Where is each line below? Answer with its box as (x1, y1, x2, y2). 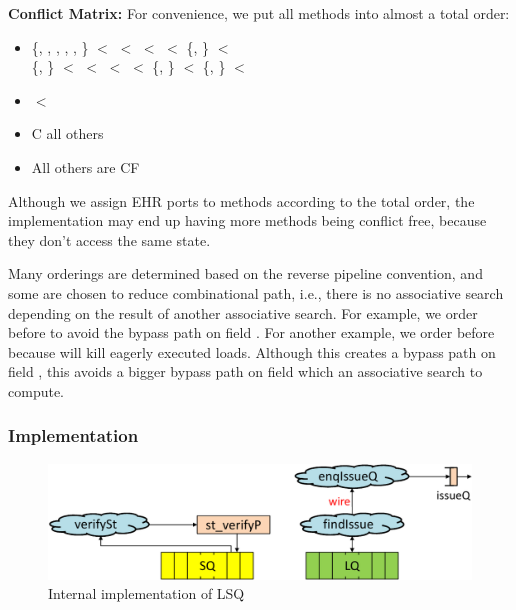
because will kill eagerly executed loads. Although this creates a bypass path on (8, 341, 496, 362)
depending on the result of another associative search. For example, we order (8, 302, 478, 323)
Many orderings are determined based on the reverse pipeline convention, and (8, 263, 483, 284)
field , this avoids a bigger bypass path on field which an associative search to (8, 361, 483, 382)
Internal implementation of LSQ (48, 583, 245, 604)
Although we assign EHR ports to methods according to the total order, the (8, 190, 475, 211)
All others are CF (31, 156, 140, 177)
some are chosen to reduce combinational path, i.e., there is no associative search (8, 282, 504, 303)
